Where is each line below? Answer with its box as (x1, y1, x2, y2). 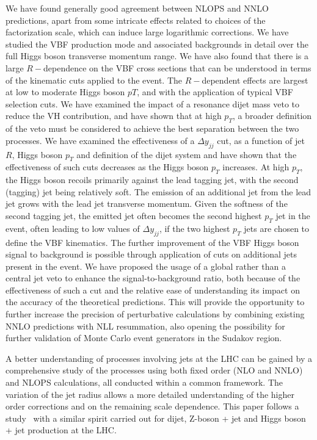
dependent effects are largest (202, 73, 308, 86)
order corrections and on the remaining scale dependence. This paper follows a (5, 400, 299, 413)
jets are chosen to (244, 222, 310, 234)
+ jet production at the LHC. (5, 424, 117, 436)
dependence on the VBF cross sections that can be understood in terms (43, 61, 312, 74)
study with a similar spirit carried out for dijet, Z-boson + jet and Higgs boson (5, 411, 306, 424)
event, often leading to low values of (5, 222, 140, 234)
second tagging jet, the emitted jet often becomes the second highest (5, 209, 262, 222)
